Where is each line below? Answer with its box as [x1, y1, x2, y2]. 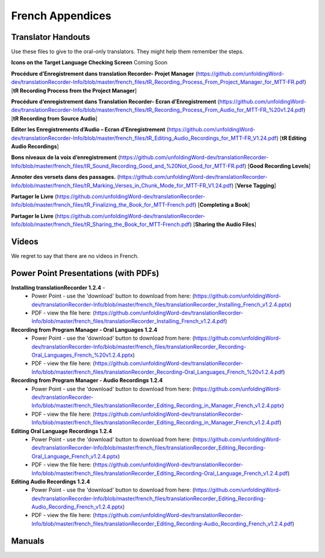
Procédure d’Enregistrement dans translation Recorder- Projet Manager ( [11, 70, 198, 77]
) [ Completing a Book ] [194, 201, 250, 208]
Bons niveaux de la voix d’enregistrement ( [11, 154, 120, 161]
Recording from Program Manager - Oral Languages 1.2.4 [11, 326, 158, 333]
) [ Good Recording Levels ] [244, 162, 311, 169]
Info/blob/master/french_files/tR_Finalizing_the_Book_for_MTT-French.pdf [11, 201, 195, 208]
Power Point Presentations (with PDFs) [11, 268, 159, 278]
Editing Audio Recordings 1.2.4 [11, 478, 90, 485]
